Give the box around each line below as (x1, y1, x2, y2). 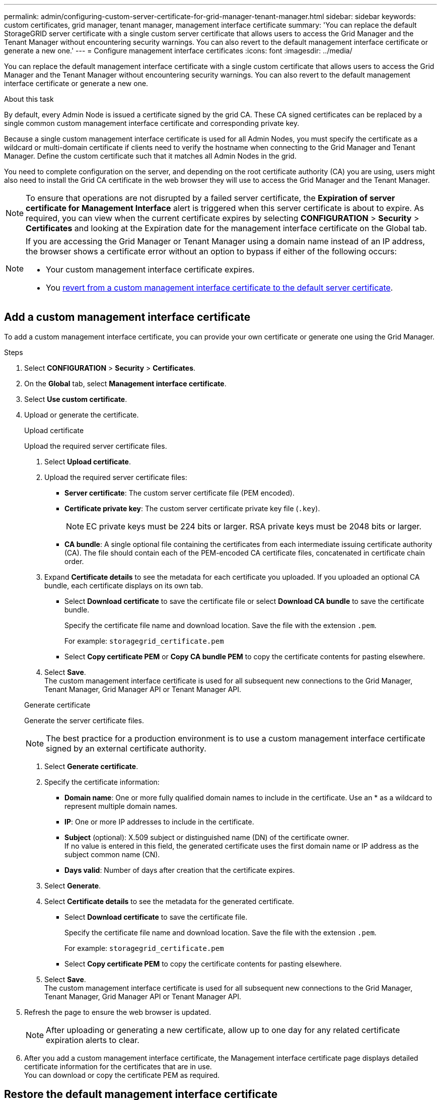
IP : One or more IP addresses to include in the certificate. (64, 817, 254, 826)
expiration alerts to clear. (46, 1035, 139, 1045)
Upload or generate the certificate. (24, 410, 139, 419)
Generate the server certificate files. (24, 716, 144, 725)
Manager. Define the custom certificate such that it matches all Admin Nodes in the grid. (4, 152, 297, 160)
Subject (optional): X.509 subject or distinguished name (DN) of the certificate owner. (64, 833, 349, 842)
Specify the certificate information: (44, 777, 160, 786)
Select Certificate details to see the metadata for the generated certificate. (44, 897, 295, 906)
